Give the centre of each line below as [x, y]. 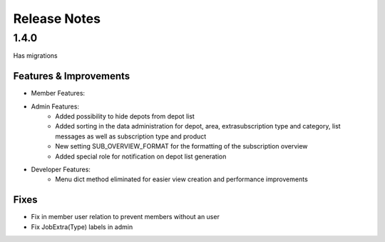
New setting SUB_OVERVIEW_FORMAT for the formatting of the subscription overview [181, 146]
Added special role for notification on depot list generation [141, 156]
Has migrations [35, 56]
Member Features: [58, 94]
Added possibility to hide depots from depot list [125, 116]
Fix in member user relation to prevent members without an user [125, 217]
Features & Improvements [72, 76]
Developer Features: [61, 170]
